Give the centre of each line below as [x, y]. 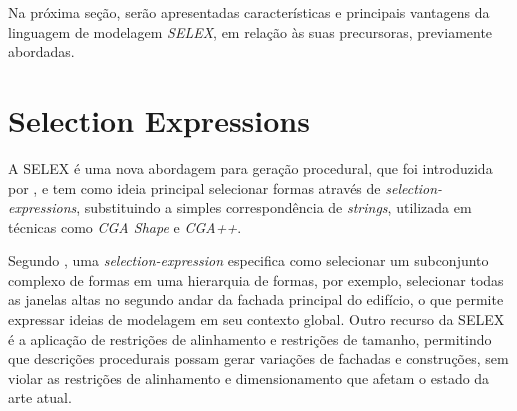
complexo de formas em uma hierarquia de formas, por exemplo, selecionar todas [256, 279]
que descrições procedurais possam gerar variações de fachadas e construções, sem [258, 358]
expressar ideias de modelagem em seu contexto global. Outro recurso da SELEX [256, 319]
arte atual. [40, 397]
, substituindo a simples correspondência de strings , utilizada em [274, 207]
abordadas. [41, 51]
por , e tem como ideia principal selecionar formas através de [194, 187]
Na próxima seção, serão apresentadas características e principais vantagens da [249, 12]
